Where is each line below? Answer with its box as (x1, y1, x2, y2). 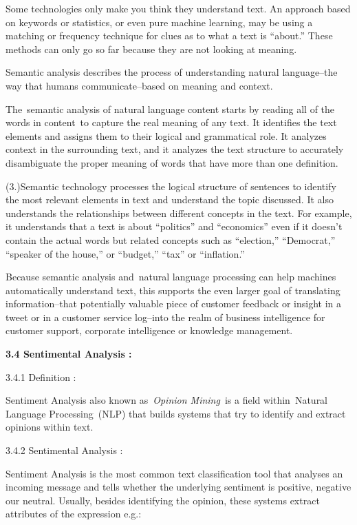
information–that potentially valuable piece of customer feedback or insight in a (6, 296, 341, 311)
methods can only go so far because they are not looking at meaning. (6, 41, 297, 56)
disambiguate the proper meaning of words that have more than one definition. (6, 155, 338, 169)
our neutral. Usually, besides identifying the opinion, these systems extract (6, 493, 320, 507)
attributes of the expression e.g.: (6, 506, 142, 521)
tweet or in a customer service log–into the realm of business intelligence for (6, 309, 325, 324)
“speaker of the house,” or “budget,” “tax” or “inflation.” (6, 246, 245, 260)
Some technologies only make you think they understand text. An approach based (6, 1, 351, 15)
